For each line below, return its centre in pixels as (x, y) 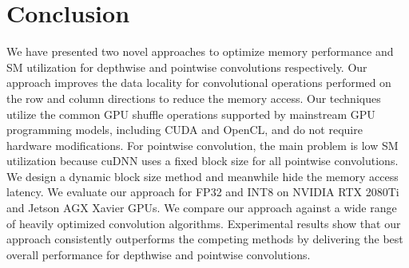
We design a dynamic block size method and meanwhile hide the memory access (203, 176)
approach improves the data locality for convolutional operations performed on (199, 83)
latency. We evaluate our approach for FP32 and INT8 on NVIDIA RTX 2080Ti (203, 192)
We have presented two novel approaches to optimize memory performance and (200, 51)
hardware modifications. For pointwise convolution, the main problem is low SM (203, 145)
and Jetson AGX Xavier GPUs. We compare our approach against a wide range (202, 208)
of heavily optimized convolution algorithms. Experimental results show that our (204, 223)
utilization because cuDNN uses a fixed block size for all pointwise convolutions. (203, 161)
